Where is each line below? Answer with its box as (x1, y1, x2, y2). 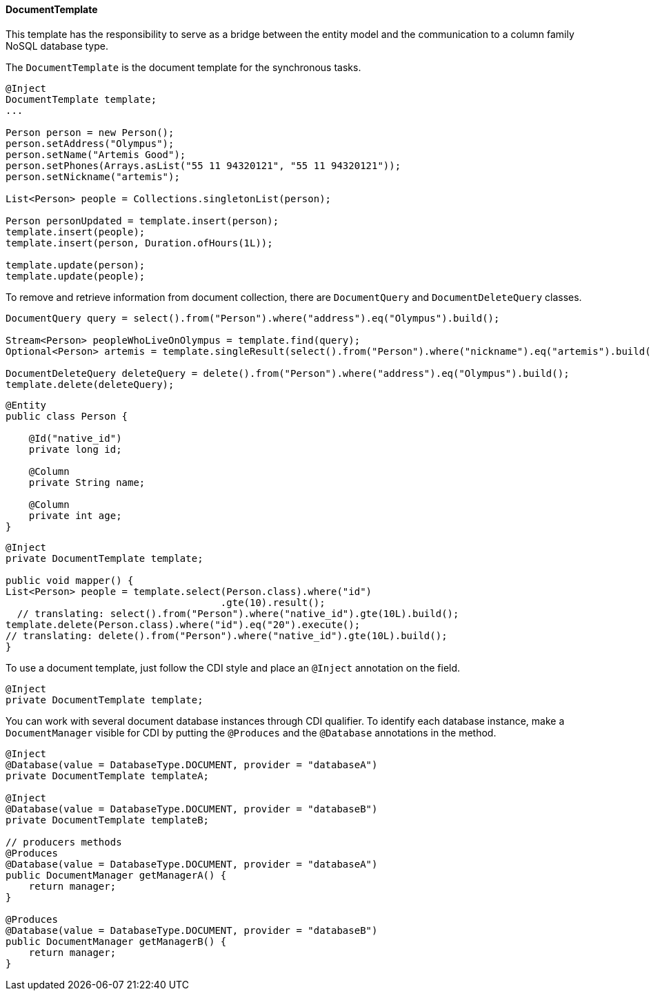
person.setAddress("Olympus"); (6, 137, 174, 149)
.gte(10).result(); (220, 596, 325, 608)
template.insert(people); (6, 226, 146, 237)
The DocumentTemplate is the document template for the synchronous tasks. (6, 61, 361, 73)
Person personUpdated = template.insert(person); (6, 215, 279, 226)
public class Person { (6, 410, 128, 422)
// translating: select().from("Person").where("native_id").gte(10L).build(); (17, 607, 459, 619)
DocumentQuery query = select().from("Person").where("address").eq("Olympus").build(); (6, 312, 500, 324)
